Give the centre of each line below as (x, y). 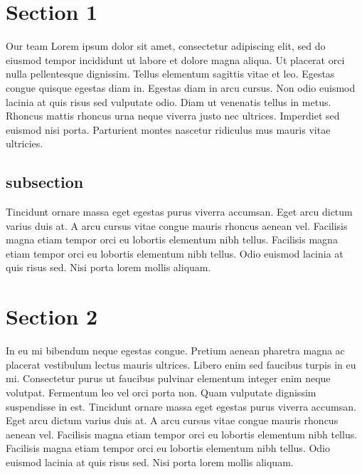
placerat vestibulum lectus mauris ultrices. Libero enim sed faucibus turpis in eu (181, 364)
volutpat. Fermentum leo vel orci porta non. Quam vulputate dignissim (161, 392)
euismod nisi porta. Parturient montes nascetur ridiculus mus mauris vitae (168, 129)
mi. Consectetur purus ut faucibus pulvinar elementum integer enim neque (168, 378)
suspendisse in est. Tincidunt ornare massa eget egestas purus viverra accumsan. (181, 406)
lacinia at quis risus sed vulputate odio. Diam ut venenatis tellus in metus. (169, 101)
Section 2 (52, 316)
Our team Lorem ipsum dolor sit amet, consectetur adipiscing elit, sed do (166, 46)
